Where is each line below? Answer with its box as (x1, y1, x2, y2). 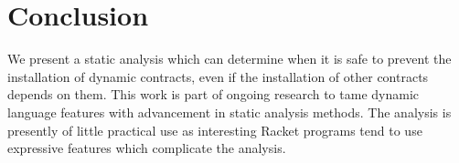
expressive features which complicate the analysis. (7, 138, 286, 158)
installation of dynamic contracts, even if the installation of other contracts (7, 66, 429, 86)
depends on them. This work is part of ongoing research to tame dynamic (7, 85, 420, 104)
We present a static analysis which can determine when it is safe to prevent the (7, 49, 452, 68)
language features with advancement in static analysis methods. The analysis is (7, 102, 452, 121)
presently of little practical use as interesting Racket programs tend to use (7, 120, 422, 139)
